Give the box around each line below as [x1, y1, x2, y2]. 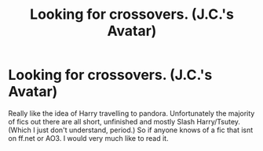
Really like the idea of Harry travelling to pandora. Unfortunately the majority [8, 108, 255, 118]
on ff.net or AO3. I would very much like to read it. [8, 133, 169, 142]
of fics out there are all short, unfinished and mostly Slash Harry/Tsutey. [8, 117, 241, 126]
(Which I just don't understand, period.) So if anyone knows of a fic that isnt [8, 125, 254, 135]
